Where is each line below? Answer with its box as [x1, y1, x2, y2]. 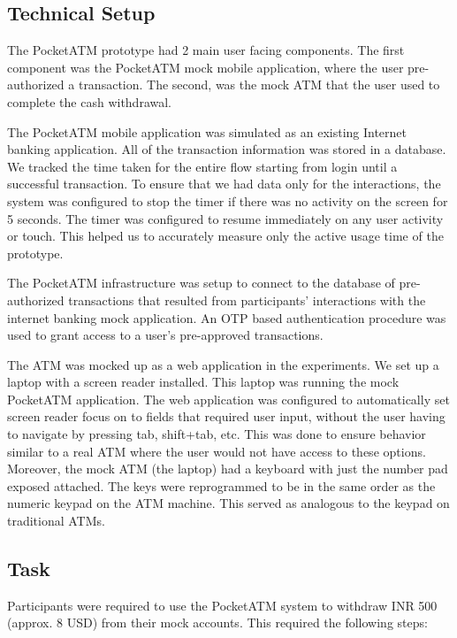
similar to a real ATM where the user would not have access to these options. [7, 442, 426, 460]
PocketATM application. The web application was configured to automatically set [7, 389, 450, 408]
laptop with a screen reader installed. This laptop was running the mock [7, 373, 400, 391]
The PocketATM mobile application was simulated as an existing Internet [7, 122, 407, 141]
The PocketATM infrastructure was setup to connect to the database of [7, 273, 395, 292]
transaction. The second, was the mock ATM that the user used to [78, 75, 440, 94]
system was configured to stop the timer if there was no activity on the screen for [7, 191, 448, 210]
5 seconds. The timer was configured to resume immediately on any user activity [7, 209, 444, 227]
